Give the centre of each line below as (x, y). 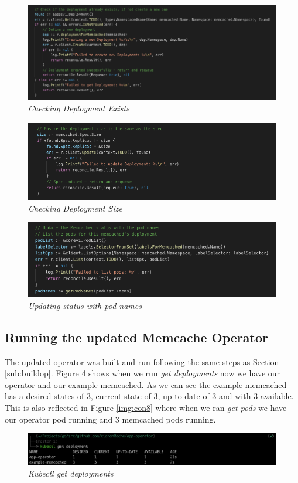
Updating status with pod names (85, 305)
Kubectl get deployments (71, 473)
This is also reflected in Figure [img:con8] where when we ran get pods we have (146, 408)
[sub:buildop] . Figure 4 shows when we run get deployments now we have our (143, 373)
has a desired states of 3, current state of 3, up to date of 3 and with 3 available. (149, 396)
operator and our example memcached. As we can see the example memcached (146, 384)
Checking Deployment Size (75, 208)
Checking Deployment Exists (79, 108)
